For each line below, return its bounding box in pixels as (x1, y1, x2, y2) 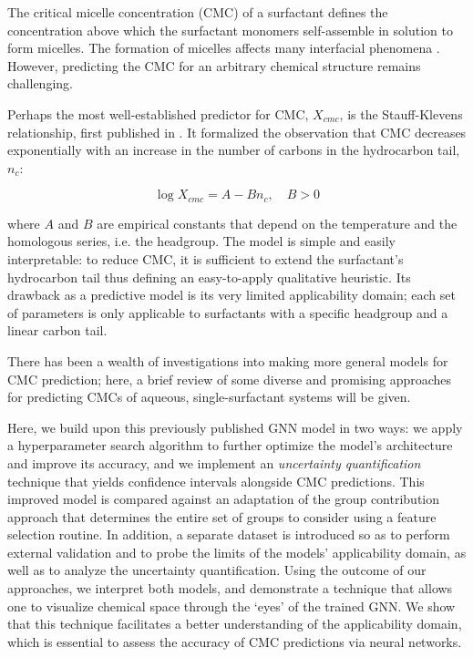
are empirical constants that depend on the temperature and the (97, 213, 458, 232)
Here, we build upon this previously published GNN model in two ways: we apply (7, 417, 463, 436)
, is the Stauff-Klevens (339, 104, 463, 123)
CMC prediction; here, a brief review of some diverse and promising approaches (7, 369, 452, 388)
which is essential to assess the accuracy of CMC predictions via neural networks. (7, 631, 462, 651)
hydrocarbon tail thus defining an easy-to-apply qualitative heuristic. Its (7, 267, 411, 286)
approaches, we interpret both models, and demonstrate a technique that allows (7, 579, 453, 598)
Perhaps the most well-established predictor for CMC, (7, 104, 309, 123)
